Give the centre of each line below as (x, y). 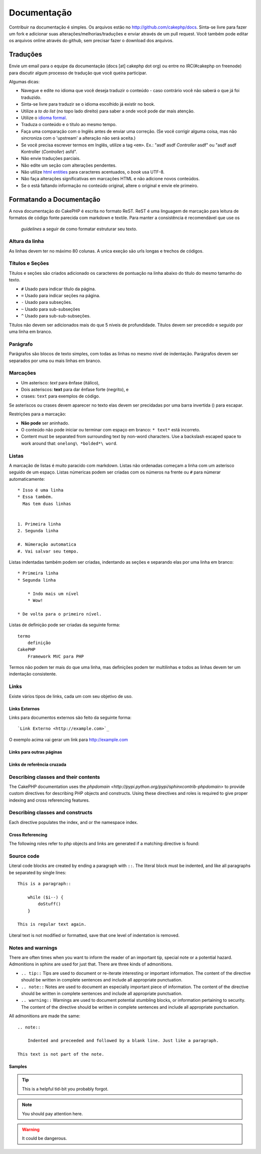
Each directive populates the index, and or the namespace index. (73, 822)
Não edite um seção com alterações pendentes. (69, 165)
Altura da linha (27, 241)
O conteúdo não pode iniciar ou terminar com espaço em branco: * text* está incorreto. (111, 429)
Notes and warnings (33, 948)
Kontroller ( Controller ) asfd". (49, 151)
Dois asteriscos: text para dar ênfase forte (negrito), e (75, 390)
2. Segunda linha (38, 531)
